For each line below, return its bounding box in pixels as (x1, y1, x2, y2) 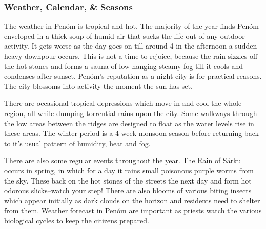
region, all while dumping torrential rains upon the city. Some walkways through (4, 107, 257, 118)
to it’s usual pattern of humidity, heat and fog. (4, 138, 151, 148)
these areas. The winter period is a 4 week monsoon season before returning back (4, 128, 259, 139)
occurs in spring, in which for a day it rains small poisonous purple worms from (4, 165, 254, 175)
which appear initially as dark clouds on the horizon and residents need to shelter (4, 195, 260, 205)
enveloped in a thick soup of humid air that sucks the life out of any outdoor (4, 30, 245, 41)
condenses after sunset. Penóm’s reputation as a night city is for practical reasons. (4, 71, 262, 81)
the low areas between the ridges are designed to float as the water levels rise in (4, 118, 254, 128)
